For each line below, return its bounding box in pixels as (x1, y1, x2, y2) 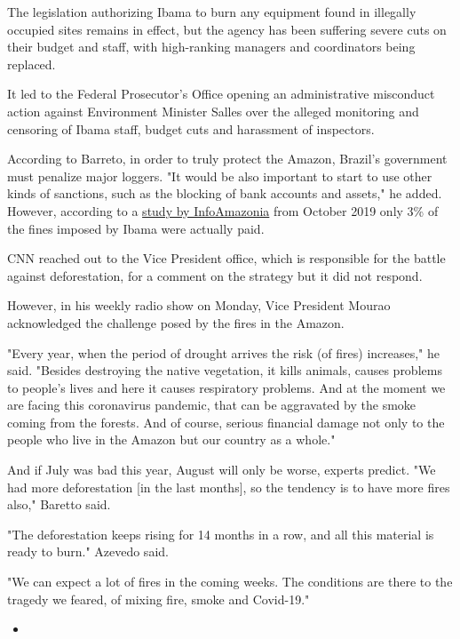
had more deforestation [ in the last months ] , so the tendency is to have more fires (7, 477, 450, 496)
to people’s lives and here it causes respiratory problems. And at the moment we (7, 378, 446, 396)
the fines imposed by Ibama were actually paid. (7, 219, 265, 237)
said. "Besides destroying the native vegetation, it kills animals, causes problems (7, 361, 442, 379)
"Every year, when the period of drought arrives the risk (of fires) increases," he (7, 343, 440, 362)
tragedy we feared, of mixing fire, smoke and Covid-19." (7, 589, 310, 608)
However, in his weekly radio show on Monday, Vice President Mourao (7, 296, 391, 315)
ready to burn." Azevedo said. (7, 542, 169, 561)
